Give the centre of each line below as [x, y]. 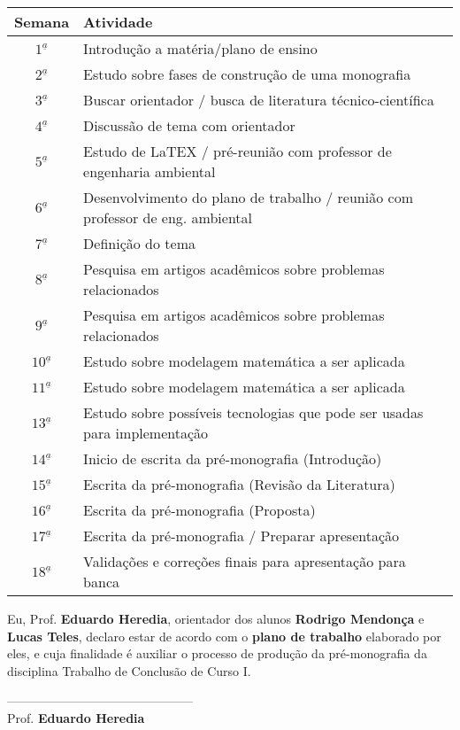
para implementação [146, 433]
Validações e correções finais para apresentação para [245, 561]
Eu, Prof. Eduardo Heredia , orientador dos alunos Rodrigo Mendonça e [216, 618]
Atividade [118, 22]
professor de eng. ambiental [168, 217]
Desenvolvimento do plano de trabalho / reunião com [248, 197]
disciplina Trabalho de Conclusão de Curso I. [129, 670]
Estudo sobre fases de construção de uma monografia [247, 74]
